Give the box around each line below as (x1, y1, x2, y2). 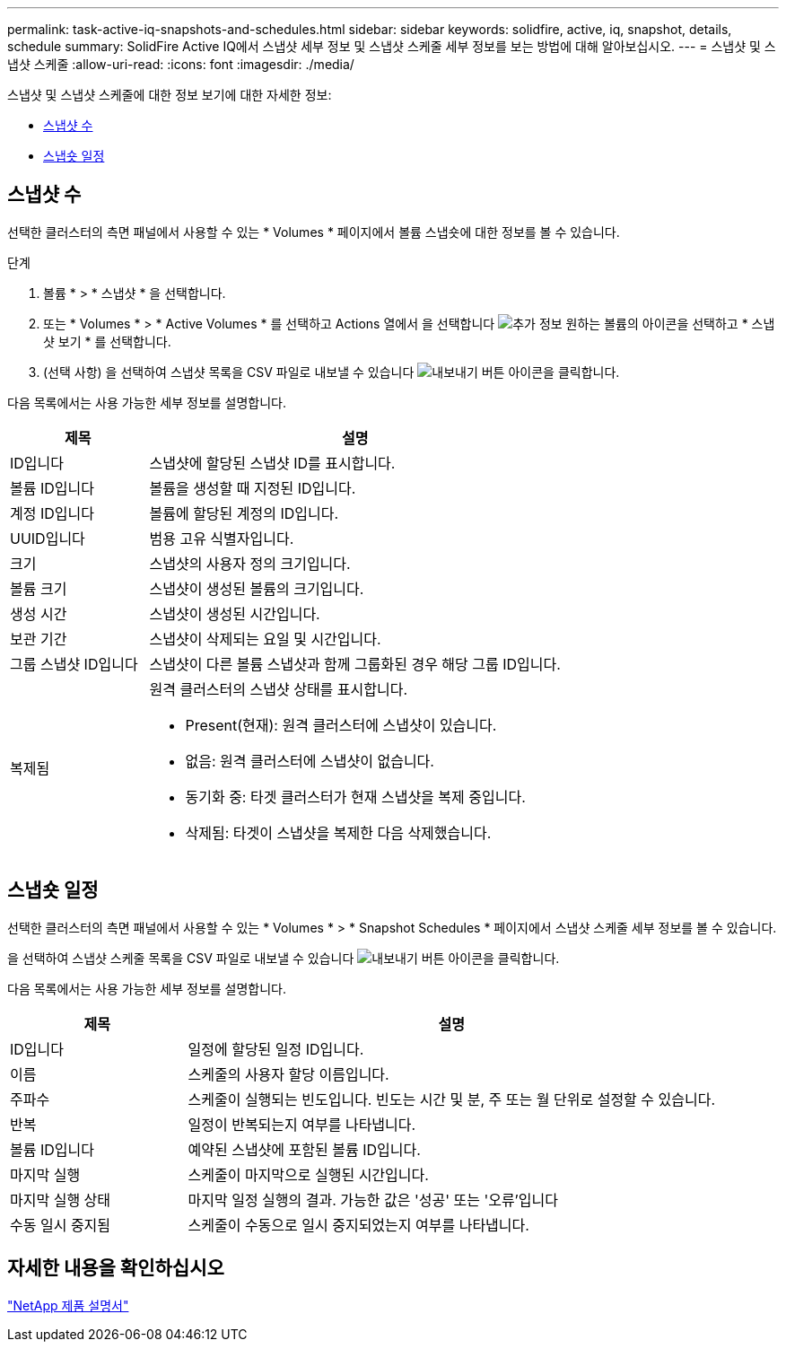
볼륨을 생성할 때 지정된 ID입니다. (149, 478, 356, 497)
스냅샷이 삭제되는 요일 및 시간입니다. (149, 629, 381, 648)
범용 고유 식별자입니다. (149, 529, 294, 547)
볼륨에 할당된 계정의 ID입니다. (149, 504, 339, 522)
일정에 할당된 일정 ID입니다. (188, 1039, 364, 1058)
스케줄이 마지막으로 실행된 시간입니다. (188, 1165, 429, 1184)
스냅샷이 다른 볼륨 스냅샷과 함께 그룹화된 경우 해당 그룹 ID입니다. (149, 654, 561, 673)
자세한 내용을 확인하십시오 (7, 1257, 224, 1280)
